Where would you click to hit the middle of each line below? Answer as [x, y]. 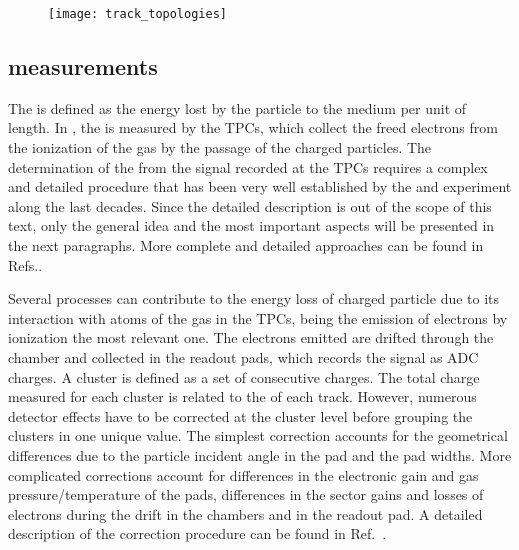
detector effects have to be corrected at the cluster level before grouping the [240, 415]
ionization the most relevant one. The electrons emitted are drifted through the [251, 337]
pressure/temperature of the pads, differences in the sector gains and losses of [246, 494]
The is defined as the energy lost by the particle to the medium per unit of [237, 107]
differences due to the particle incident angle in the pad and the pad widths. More [260, 454]
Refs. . [25, 264]
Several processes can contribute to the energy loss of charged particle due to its [254, 298]
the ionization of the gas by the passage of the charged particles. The [220, 147]
